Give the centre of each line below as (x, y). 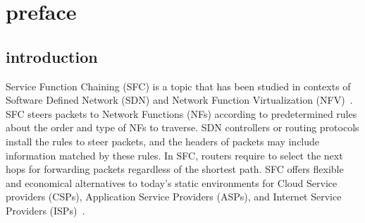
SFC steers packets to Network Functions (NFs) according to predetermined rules (181, 113)
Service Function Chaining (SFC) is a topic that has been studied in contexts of (178, 86)
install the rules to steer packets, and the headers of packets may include (163, 141)
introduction (52, 56)
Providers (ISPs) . (45, 210)
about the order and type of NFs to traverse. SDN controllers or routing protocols (182, 127)
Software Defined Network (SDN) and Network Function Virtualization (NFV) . (179, 100)
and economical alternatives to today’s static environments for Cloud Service (172, 182)
